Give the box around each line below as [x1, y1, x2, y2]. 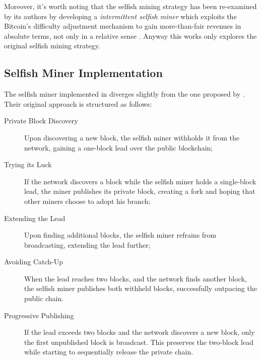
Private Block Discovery [4, 115, 78, 126]
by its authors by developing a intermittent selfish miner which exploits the [4, 11, 237, 21]
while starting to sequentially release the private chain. [24, 346, 193, 357]
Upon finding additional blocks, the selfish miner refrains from [24, 230, 217, 240]
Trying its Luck [4, 159, 52, 170]
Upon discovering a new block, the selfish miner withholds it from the [24, 132, 240, 142]
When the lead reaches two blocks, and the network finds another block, [24, 273, 247, 283]
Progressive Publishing [4, 310, 74, 320]
